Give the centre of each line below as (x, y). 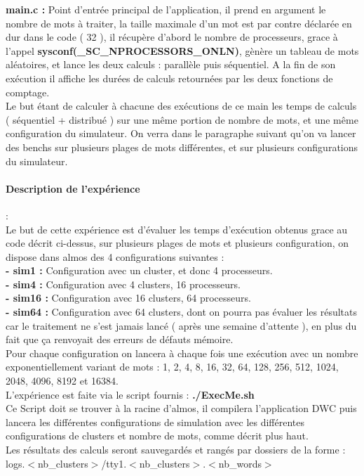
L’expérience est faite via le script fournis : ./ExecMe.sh (130, 394)
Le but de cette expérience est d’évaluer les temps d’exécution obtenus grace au (177, 229)
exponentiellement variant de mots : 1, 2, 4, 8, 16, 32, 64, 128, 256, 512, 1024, (172, 367)
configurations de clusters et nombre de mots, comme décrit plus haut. (157, 436)
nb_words (240, 463)
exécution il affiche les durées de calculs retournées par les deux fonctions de (169, 78)
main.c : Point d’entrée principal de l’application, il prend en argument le (166, 9)
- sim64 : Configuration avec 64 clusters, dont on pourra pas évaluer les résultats (182, 312)
